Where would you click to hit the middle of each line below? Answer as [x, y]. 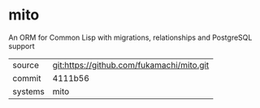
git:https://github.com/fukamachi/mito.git [131, 65]
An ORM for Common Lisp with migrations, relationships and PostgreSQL [130, 37]
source [26, 65]
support [22, 45]
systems [28, 91]
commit [27, 78]
